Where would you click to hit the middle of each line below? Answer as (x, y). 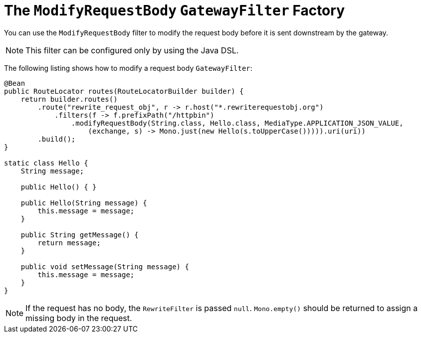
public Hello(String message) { (84, 203)
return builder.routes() (69, 99)
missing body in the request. (79, 318)
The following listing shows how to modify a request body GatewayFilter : (128, 68)
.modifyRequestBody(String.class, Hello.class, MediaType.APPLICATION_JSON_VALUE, (237, 123)
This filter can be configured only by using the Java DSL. (132, 50)
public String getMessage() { (80, 235)
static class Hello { (46, 163)
